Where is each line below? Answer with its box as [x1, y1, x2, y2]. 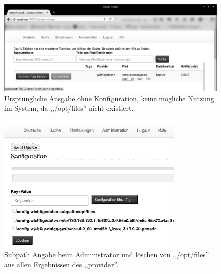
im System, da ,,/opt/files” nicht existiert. [4, 103, 134, 113]
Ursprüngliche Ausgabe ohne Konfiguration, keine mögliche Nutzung [4, 93, 214, 103]
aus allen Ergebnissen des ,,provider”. [4, 259, 118, 269]
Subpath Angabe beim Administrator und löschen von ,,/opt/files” [4, 249, 209, 260]
